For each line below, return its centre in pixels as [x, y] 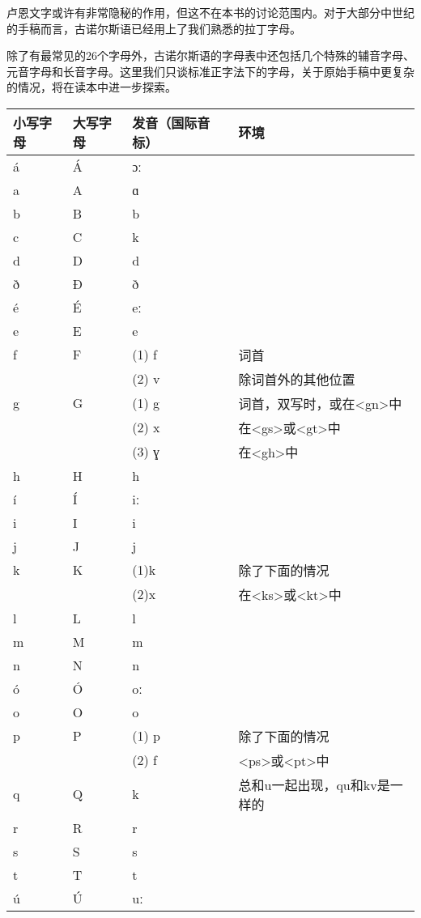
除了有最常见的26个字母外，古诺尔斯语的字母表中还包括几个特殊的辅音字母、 [210, 55]
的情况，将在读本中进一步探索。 [91, 87]
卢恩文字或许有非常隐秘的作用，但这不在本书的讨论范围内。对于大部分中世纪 [210, 12]
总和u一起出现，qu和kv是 [314, 784]
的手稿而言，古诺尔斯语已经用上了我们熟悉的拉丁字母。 [154, 28]
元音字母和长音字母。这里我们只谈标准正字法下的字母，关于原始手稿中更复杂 [210, 71]
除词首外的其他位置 [297, 379]
